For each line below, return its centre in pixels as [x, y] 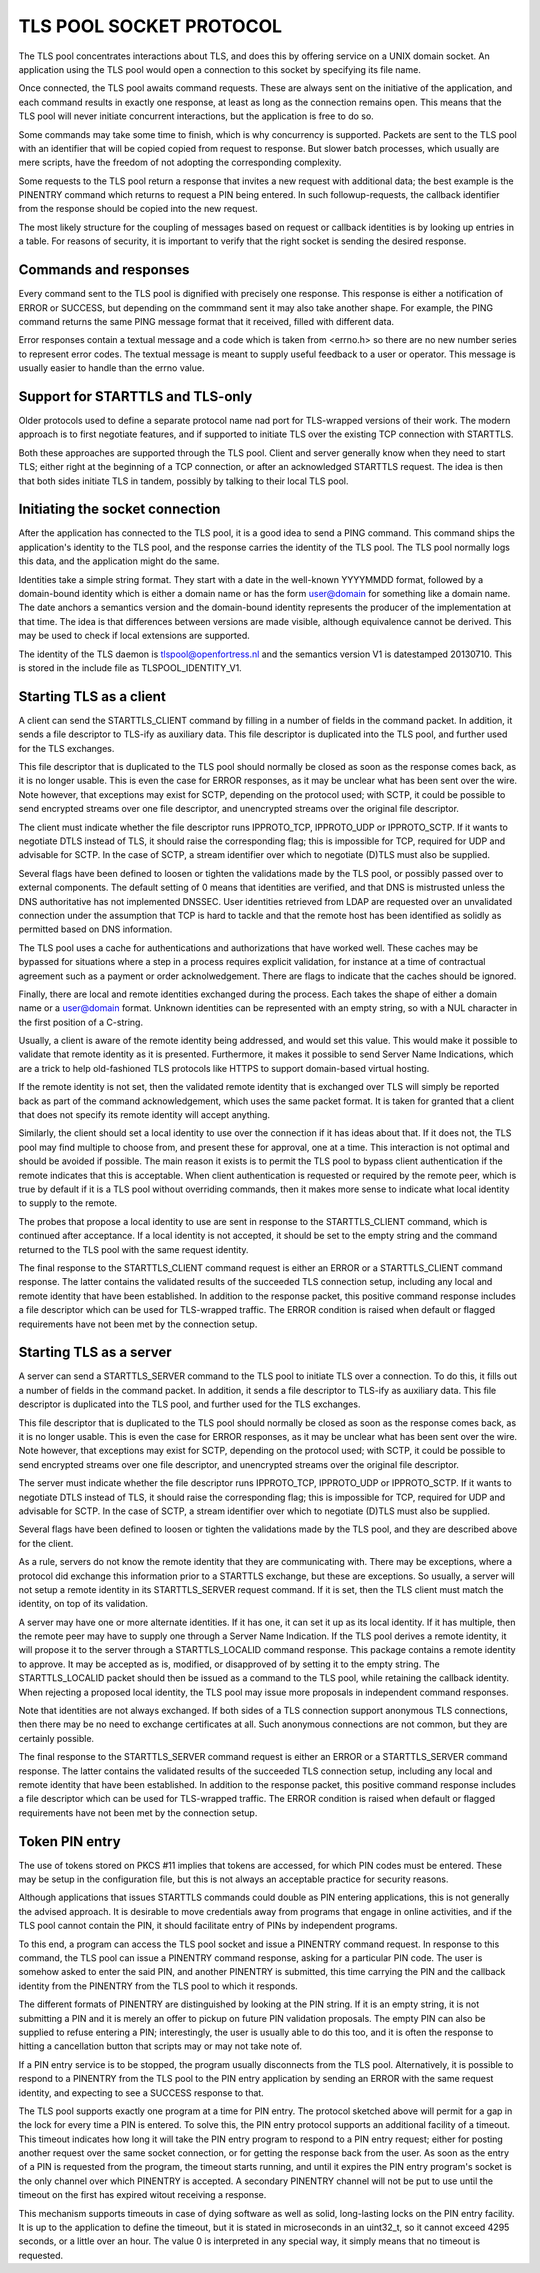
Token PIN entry [69, 1841]
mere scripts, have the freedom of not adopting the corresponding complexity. [180, 162]
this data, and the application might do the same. [119, 561]
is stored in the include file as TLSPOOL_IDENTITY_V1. [130, 667]
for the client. [46, 1543]
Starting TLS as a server [95, 1352]
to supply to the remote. [68, 1203]
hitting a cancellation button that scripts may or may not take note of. [160, 2046]
